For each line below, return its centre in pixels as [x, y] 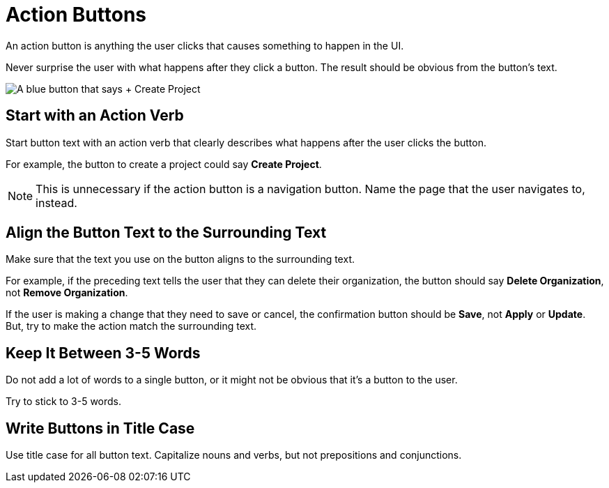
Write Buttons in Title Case [100, 428]
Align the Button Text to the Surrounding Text [166, 233]
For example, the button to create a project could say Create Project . [164, 164]
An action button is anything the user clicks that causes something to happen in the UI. [205, 45]
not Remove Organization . [67, 293]
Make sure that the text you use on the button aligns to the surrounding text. [180, 259]
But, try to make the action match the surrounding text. [131, 326]
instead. [56, 203]
